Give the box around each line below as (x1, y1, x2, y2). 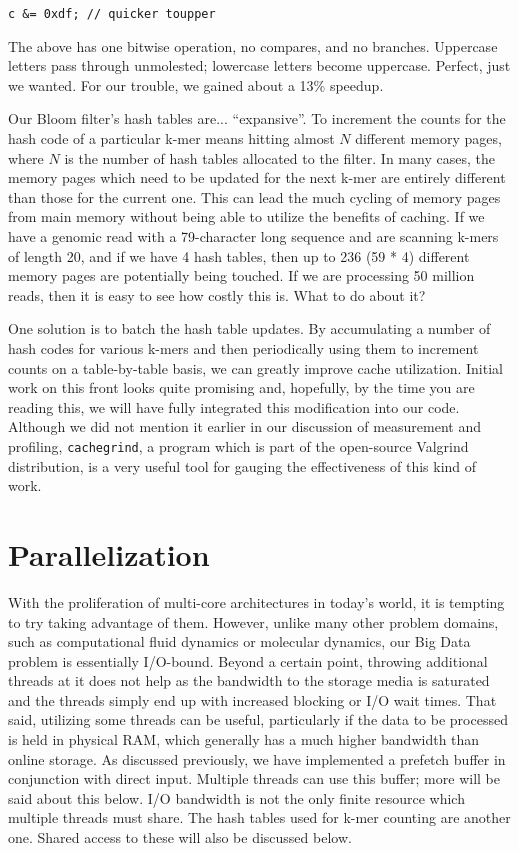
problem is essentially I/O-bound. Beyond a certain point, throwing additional (8, 650, 488, 671)
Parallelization (8, 533, 210, 574)
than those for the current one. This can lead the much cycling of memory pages (8, 186, 501, 207)
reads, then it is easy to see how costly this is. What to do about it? (8, 284, 426, 305)
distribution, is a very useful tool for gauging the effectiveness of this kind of (8, 455, 477, 476)
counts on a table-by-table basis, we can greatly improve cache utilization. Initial (8, 357, 503, 378)
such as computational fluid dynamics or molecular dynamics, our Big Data (8, 631, 471, 652)
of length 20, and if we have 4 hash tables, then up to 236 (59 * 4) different (8, 245, 470, 266)
